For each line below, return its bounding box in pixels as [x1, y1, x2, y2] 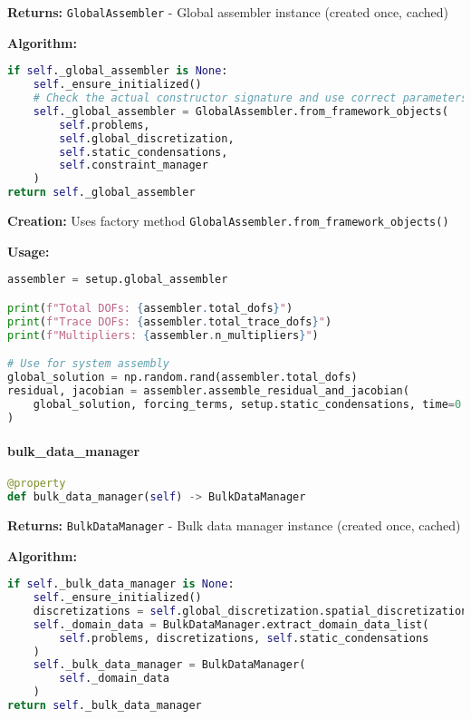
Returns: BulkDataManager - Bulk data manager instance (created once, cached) [7, 515, 461, 534]
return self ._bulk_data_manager [7, 699, 202, 713]
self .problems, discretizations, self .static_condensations [59, 631, 429, 645]
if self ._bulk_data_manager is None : [7, 578, 235, 591]
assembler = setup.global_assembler [7, 273, 228, 287]
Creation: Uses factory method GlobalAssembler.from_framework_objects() [7, 211, 449, 229]
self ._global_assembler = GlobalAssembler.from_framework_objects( [33, 104, 448, 118]
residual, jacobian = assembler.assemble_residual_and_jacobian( [7, 384, 409, 397]
